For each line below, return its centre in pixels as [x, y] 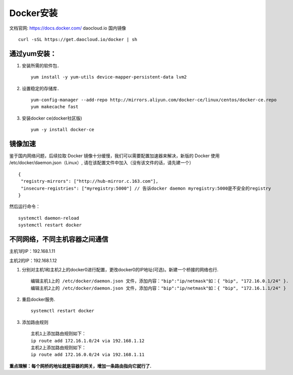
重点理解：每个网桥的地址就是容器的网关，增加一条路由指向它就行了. [80, 366]
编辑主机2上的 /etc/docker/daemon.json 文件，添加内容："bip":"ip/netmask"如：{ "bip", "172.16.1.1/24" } [159, 288]
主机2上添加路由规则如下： [58, 348]
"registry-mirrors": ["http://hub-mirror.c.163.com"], [90, 181]
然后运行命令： [25, 207]
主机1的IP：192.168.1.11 [32, 251]
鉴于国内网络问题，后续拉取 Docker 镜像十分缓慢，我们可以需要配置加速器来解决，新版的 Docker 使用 [115, 156]
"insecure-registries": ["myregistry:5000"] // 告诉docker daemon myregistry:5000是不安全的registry [146, 188]
